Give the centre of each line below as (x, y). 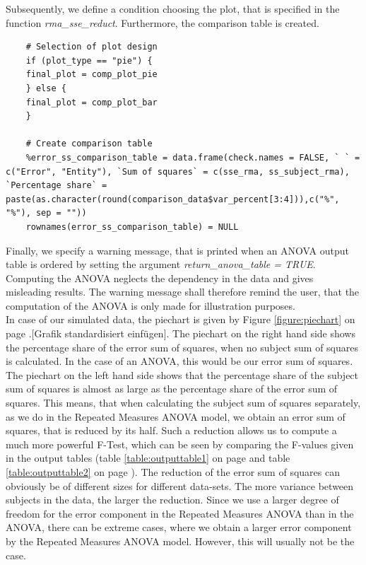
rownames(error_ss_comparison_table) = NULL (132, 227)
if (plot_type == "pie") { (89, 60)
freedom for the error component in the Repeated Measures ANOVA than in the (180, 513)
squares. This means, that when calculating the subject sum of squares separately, (183, 403)
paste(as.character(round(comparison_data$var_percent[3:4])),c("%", (173, 199)
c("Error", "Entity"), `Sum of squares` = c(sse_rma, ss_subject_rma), (178, 171)
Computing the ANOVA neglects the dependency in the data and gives (160, 278)
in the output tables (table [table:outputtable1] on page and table (148, 458)
